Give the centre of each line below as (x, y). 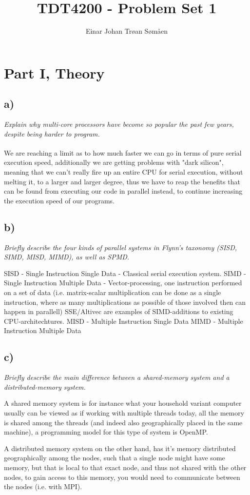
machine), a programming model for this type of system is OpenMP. (106, 432)
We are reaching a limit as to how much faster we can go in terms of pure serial (123, 152)
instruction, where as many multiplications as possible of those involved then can (125, 302)
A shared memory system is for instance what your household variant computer (123, 403)
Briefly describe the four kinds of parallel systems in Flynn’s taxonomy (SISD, (121, 247)
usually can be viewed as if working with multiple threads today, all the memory (124, 412)
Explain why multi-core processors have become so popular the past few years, (119, 124)
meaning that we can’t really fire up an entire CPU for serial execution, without (124, 172)
